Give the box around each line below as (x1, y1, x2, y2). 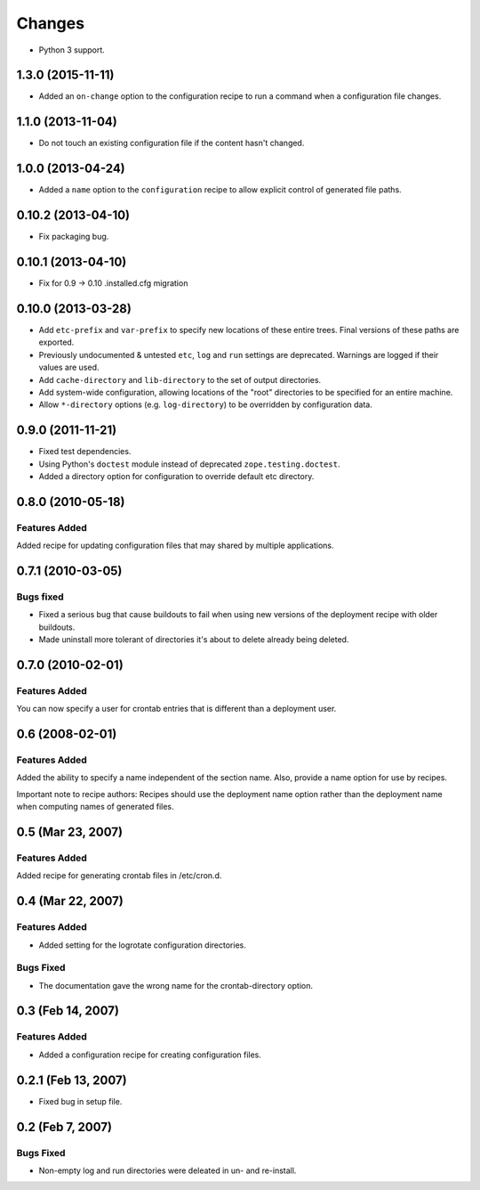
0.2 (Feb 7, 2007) (16, 1119, 113, 1135)
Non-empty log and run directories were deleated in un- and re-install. (38, 1165, 297, 1176)
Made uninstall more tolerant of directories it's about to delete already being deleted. (38, 634, 349, 645)
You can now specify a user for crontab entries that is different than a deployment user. (16, 704, 337, 714)
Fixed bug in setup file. (38, 1096, 123, 1106)
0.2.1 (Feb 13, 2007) (16, 1072, 128, 1088)
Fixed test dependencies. (38, 446, 132, 457)
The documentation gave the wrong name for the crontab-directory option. (38, 980, 314, 990)
